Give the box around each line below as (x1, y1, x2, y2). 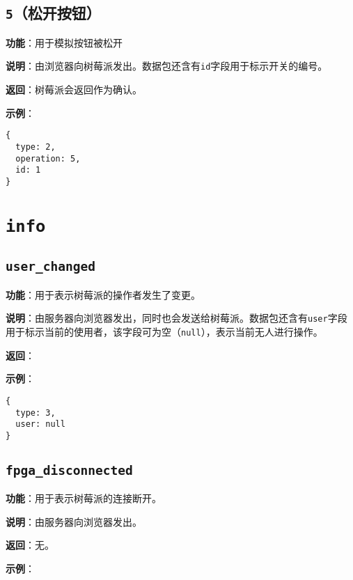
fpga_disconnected (6, 462, 133, 478)
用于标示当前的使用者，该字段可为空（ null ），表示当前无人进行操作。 (6, 324, 323, 339)
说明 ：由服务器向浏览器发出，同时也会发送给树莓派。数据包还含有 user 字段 (6, 311, 347, 325)
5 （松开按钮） (6, 2, 101, 24)
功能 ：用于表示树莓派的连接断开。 (6, 491, 162, 505)
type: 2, (15, 141, 56, 152)
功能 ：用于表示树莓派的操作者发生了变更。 (6, 287, 201, 301)
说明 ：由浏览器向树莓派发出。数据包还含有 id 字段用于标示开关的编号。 (6, 58, 328, 73)
